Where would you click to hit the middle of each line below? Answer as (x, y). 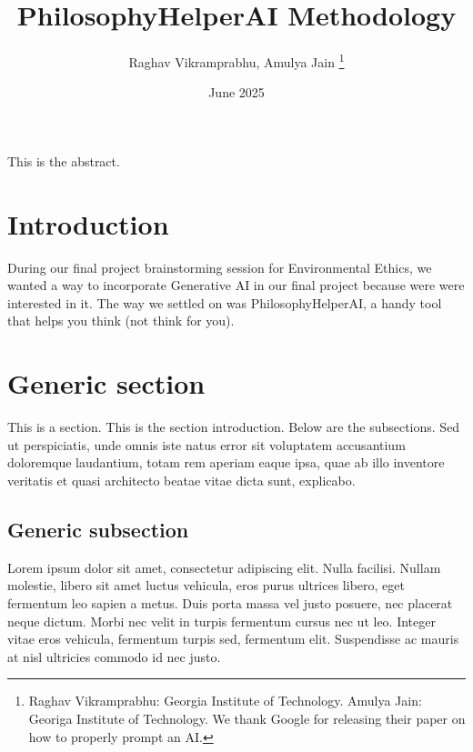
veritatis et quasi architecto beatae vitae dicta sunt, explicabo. (181, 480)
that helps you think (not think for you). (121, 321)
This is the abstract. (64, 160)
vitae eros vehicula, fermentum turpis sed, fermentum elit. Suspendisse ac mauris (233, 639)
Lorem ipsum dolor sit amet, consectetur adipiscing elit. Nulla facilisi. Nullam (224, 567)
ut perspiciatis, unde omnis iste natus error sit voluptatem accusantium (206, 444)
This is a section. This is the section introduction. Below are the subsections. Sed (234, 427)
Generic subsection (98, 529)
